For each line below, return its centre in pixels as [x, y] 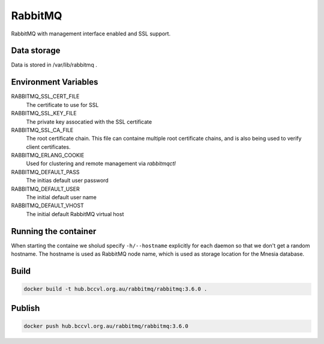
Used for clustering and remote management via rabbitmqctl [101, 164]
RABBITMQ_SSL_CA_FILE [42, 130]
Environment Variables [55, 82]
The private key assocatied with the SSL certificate [89, 122]
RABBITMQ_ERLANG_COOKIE [48, 155]
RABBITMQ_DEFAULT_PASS [45, 172]
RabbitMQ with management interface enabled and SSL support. [91, 34]
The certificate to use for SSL [62, 104]
